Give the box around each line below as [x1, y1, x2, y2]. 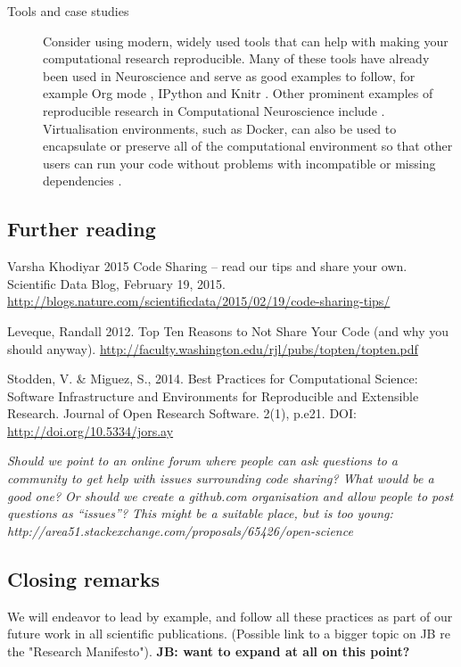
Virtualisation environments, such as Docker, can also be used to [43, 119, 397, 137]
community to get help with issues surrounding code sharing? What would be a [7, 469, 434, 488]
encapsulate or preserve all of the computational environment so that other [43, 136, 453, 155]
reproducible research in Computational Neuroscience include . [43, 101, 385, 119]
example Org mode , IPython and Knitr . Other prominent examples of [43, 84, 433, 103]
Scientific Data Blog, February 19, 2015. [7, 274, 226, 292]
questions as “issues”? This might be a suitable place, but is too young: [7, 504, 393, 523]
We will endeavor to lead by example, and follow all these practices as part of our [7, 606, 453, 625]
